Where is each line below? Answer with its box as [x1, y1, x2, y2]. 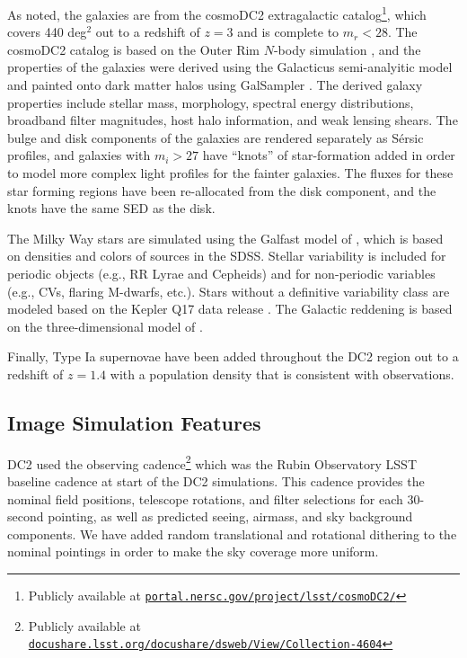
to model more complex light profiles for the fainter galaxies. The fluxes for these [7, 164, 454, 182]
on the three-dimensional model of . [7, 316, 203, 335]
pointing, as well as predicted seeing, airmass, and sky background [48, 507, 413, 526]
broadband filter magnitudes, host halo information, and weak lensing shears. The [7, 111, 458, 129]
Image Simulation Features [7, 408, 261, 436]
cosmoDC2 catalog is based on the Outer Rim [7, 40, 260, 58]
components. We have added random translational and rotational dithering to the [7, 524, 457, 543]
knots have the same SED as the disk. [7, 199, 216, 218]
